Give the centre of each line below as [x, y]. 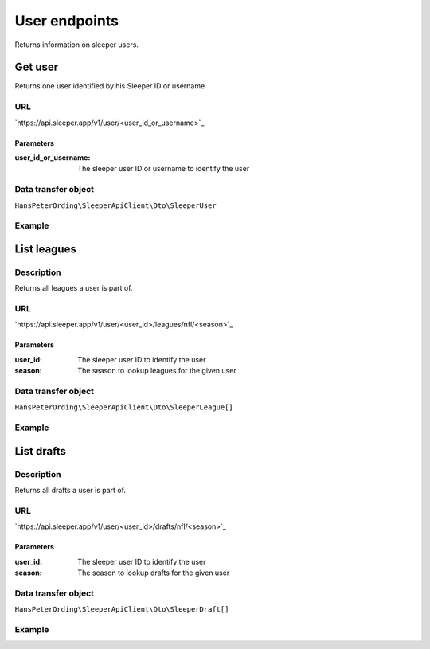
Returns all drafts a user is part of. [70, 491]
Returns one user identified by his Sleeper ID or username [110, 86]
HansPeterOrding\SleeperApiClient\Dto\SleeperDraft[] [122, 610]
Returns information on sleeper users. [77, 45]
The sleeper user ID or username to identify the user [164, 169]
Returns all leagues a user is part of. [74, 288]
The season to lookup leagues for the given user [157, 371]
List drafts [41, 451]
